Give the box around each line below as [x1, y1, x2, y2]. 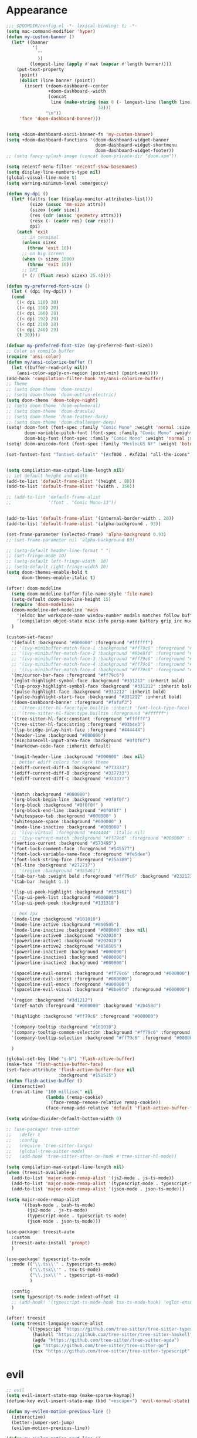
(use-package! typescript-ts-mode [6, 1256, 91, 1262]
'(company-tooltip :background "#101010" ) [11, 1024, 117, 1030]
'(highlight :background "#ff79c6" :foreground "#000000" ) [11, 1013, 159, 1020]
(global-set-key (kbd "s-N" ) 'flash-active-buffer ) [6, 1056, 135, 1062]
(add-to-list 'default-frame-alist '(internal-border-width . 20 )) [6, 516, 175, 522]
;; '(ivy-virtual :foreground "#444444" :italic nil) [11, 830, 145, 835]
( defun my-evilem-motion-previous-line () [6, 1409, 111, 1415]
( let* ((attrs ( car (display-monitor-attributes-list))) [11, 196, 154, 202]
